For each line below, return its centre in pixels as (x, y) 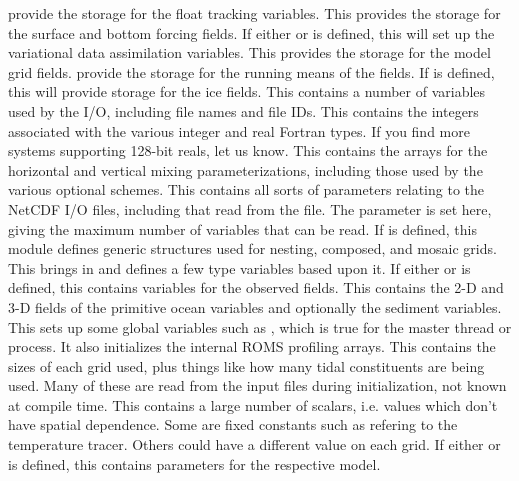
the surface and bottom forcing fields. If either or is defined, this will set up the (251, 32)
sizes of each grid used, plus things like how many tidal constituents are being (246, 365)
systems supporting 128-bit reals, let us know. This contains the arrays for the (248, 150)
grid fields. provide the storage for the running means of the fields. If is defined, (251, 71)
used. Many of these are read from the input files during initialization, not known (257, 385)
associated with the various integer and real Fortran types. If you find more (239, 130)
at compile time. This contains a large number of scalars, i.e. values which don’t (253, 404)
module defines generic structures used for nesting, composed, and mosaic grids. (252, 248)
